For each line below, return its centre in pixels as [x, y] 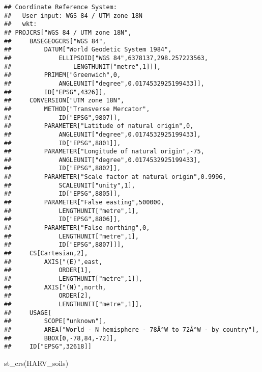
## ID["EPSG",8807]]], [64, 245]
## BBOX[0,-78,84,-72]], [61, 338]
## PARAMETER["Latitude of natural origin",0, [99, 126]
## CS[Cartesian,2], [46, 254]
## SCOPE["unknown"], [55, 321]
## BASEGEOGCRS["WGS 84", [55, 41]
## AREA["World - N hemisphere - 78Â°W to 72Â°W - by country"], [132, 329]
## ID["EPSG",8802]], [63, 168]
